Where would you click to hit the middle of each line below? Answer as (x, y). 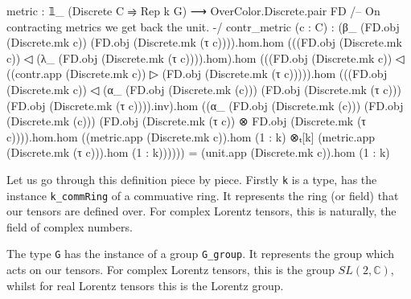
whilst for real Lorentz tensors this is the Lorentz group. (145, 285)
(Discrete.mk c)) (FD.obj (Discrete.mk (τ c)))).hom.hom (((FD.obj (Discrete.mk (204, 42)
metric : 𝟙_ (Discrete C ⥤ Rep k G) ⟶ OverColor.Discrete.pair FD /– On (193, 10)
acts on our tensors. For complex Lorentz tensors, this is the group (171, 270)
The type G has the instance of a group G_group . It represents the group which (201, 254)
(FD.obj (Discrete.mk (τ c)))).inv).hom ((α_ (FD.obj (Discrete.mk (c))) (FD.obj (205, 105)
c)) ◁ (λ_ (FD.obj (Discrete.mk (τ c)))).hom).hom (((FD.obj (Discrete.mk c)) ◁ (205, 57)
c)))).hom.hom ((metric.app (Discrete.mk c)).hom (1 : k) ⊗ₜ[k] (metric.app (191, 136)
